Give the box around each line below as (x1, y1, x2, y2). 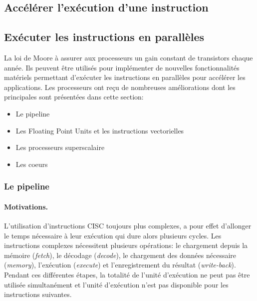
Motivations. (4, 201, 48, 211)
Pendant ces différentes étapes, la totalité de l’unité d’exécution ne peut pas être (4, 269, 250, 279)
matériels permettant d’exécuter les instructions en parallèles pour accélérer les (4, 72, 246, 82)
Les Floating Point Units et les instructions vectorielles (15, 125, 184, 135)
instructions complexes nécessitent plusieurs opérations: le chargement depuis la (4, 240, 248, 250)
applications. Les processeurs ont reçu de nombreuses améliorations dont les (4, 81, 236, 92)
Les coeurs (15, 158, 48, 169)
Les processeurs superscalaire (15, 142, 105, 152)
